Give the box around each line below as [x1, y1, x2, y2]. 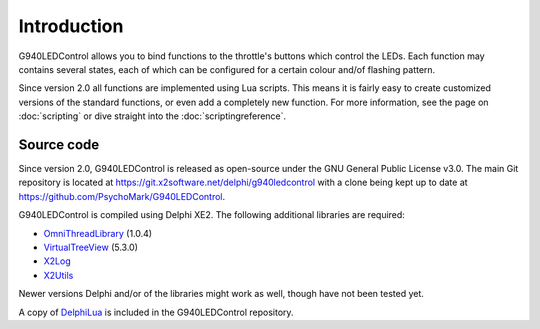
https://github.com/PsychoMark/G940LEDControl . [18, 190, 226, 202]
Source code [18, 136, 100, 153]
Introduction [18, 15, 124, 37]
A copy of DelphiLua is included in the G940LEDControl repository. [18, 306, 294, 318]
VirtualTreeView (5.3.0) [43, 241, 139, 253]
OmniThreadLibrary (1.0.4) [43, 227, 153, 239]
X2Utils [43, 269, 74, 281]
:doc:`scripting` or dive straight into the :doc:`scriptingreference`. [18, 110, 287, 122]
